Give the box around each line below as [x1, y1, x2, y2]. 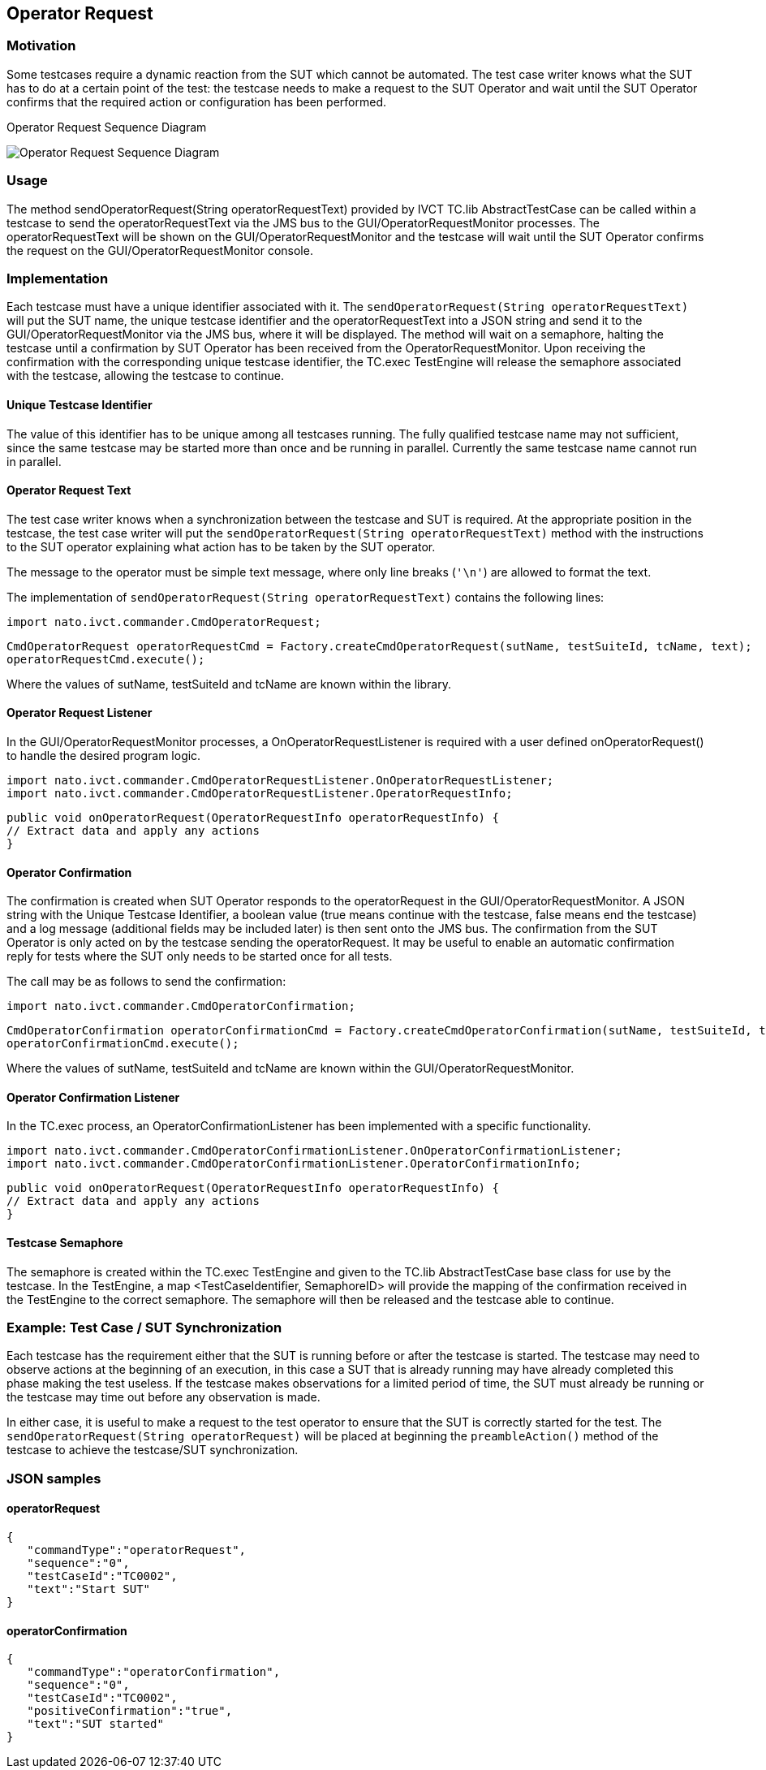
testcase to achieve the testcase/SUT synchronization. [6, 1443, 299, 1457]
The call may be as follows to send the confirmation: [6, 974, 286, 989]
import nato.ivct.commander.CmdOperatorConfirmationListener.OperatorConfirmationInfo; [6, 1157, 582, 1171]
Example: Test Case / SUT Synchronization [6, 1319, 282, 1336]
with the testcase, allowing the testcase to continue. [6, 369, 285, 383]
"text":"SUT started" [27, 1717, 164, 1731]
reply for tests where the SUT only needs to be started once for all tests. [6, 949, 393, 964]
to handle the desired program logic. [6, 748, 201, 762]
